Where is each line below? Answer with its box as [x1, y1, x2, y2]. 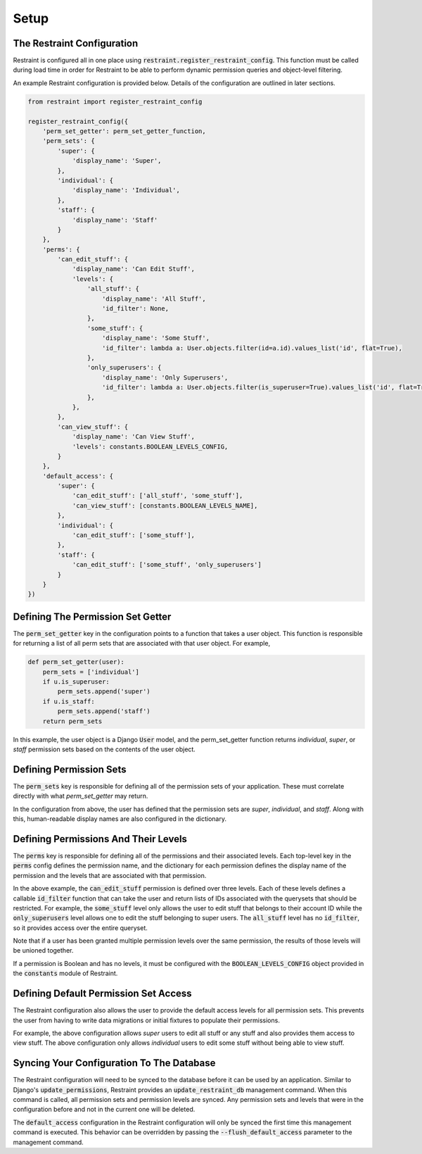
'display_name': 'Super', [72, 157, 162, 165]
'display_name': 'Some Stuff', [102, 334, 210, 342]
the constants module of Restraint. [13, 969, 118, 978]
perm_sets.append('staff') [57, 708, 151, 715]
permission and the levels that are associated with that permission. [13, 871, 207, 879]
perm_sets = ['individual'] [42, 667, 140, 676]
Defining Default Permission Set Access [13, 988, 193, 1000]
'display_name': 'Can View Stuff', [72, 433, 195, 441]
